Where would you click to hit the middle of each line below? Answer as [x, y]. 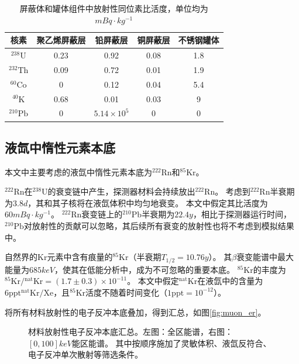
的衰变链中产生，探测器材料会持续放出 [121, 191]
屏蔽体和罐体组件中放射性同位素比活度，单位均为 [114, 8]
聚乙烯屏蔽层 [61, 40]
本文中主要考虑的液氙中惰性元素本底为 [78, 171]
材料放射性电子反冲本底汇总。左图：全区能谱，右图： [130, 332]
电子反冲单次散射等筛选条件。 [85, 354]
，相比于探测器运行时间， [242, 214]
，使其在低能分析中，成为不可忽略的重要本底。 [145, 269]
